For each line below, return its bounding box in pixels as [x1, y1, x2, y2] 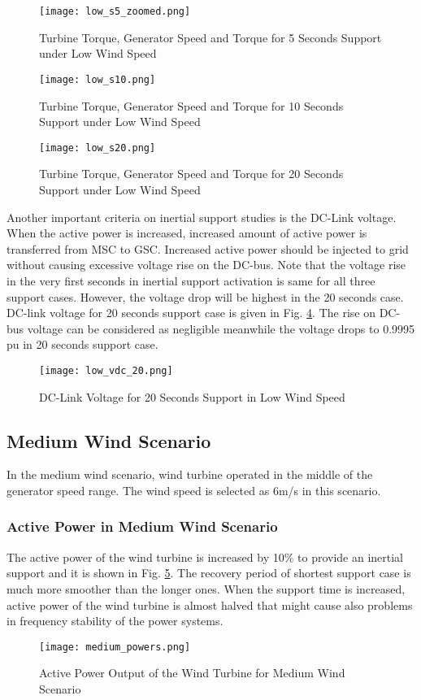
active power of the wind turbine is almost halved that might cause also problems [7, 596, 413, 613]
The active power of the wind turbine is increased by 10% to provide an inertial [7, 548, 404, 565]
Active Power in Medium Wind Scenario [7, 516, 278, 537]
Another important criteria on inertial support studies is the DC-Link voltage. [7, 208, 397, 225]
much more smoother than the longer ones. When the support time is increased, [7, 580, 406, 597]
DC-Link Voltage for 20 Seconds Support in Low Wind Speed [39, 388, 345, 405]
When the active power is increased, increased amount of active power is [7, 224, 367, 241]
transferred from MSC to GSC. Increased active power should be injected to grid [7, 240, 409, 257]
